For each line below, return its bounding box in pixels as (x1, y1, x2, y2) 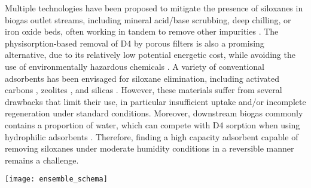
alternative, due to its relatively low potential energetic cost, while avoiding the (5, 48, 295, 61)
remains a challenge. (5, 153, 79, 166)
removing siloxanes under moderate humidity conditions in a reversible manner (5, 142, 294, 155)
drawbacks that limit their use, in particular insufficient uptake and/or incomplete (5, 95, 306, 107)
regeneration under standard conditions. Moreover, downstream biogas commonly (5, 107, 303, 119)
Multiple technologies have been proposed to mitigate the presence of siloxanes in (5, 2, 303, 14)
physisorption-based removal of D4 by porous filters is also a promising (5, 36, 264, 49)
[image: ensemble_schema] (5, 175, 108, 184)
